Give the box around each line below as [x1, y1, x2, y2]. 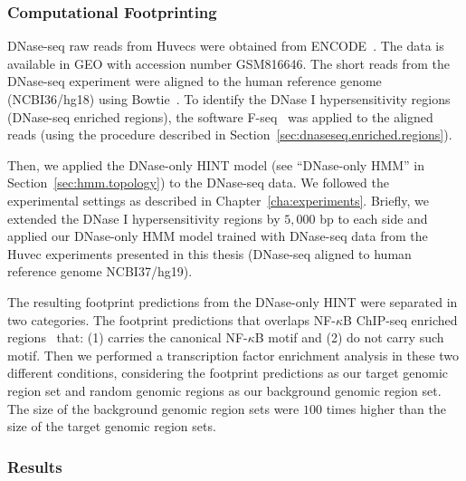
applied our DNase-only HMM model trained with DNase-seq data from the [7, 226, 428, 245]
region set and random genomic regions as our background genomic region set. [7, 380, 442, 399]
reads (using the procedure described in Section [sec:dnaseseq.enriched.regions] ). [7, 125, 452, 144]
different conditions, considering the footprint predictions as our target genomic [7, 363, 449, 382]
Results [7, 455, 62, 477]
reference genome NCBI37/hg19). [7, 262, 193, 281]
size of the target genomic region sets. [7, 417, 216, 436]
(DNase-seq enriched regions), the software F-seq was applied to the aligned [7, 107, 433, 126]
